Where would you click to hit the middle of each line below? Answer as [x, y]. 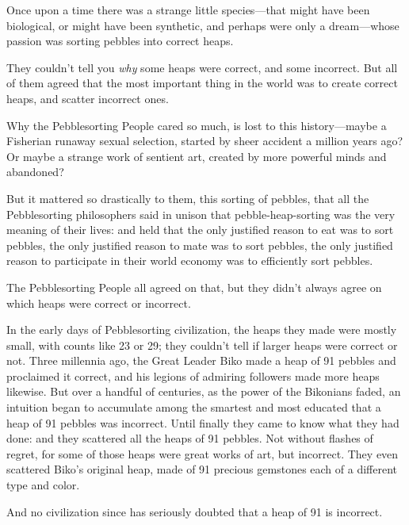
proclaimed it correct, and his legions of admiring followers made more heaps [193, 376]
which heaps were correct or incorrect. [99, 303]
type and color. [43, 485]
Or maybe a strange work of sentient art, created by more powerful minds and [197, 156]
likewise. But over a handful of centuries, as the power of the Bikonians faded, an [204, 391]
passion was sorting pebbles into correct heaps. [120, 41]
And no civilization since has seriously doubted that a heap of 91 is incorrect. [195, 511]
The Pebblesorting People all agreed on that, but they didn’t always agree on [194, 287]
